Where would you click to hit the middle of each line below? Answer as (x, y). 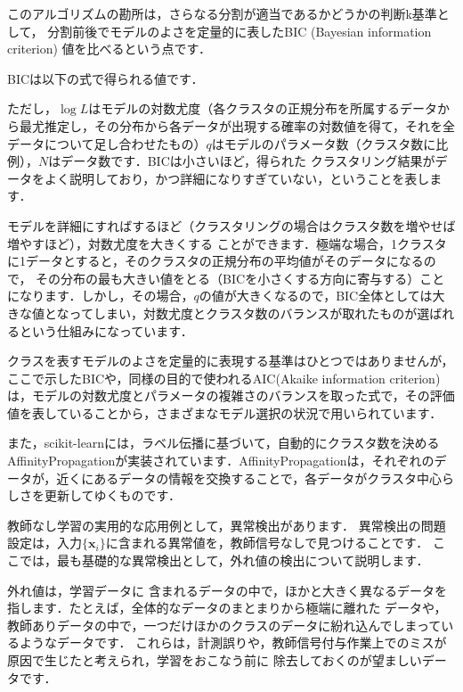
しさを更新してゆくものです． (94, 495)
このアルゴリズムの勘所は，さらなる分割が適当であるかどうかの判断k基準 (222, 13)
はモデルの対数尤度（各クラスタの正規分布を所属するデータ (263, 108)
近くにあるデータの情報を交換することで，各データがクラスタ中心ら (255, 478)
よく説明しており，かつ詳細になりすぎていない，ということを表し (237, 178)
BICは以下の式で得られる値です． (106, 78)
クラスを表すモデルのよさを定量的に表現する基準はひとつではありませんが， (231, 361)
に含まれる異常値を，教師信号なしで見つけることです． (267, 543)
